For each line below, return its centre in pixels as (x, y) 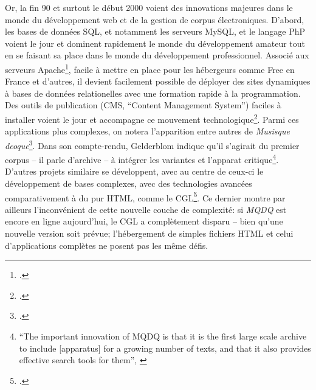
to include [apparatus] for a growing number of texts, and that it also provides (165, 348)
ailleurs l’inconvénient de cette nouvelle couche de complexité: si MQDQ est (146, 209)
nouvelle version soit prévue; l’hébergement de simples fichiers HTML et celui (149, 233)
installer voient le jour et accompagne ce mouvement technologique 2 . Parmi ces (152, 118)
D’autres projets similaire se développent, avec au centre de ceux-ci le (134, 171)
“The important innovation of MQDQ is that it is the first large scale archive (163, 336)
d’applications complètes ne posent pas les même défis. (107, 245)
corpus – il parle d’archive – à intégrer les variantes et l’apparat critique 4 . (142, 158)
